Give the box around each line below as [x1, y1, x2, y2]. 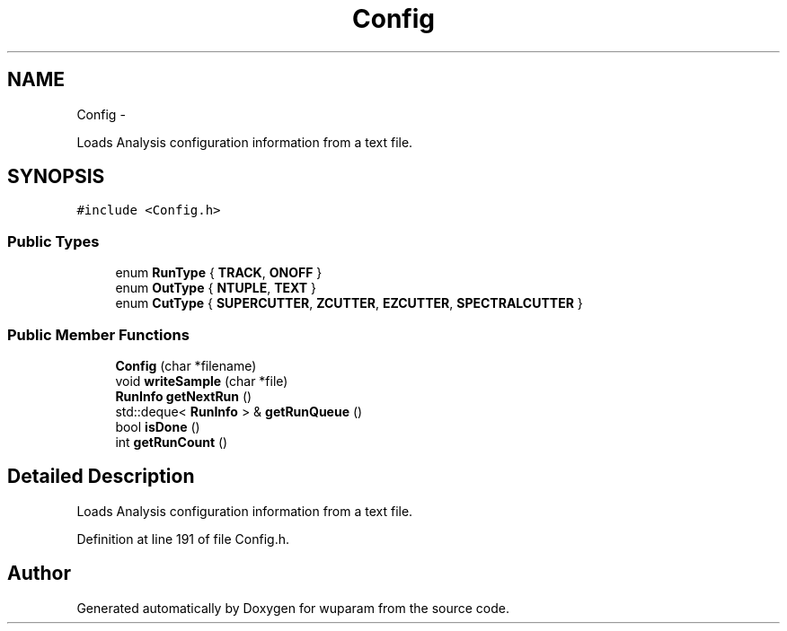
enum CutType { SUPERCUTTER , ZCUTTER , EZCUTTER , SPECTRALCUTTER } [115, 295, 583, 311]
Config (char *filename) [115, 357, 257, 373]
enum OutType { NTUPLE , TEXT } [115, 280, 317, 296]
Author [7, 562, 71, 585]
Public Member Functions [7, 325, 190, 344]
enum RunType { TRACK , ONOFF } [115, 265, 323, 281]
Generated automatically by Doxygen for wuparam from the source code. [76, 600, 510, 616]
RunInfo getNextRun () [115, 388, 252, 404]
